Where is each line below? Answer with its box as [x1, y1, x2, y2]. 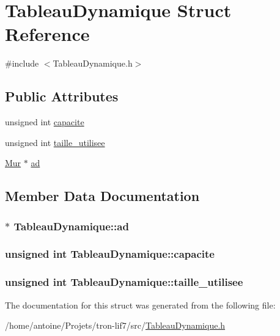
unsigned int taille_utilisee [5, 136, 105, 148]
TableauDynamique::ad [13, 218, 129, 233]
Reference [5, 21, 90, 46]
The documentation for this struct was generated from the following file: [5, 298, 276, 311]
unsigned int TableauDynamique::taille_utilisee [5, 274, 243, 290]
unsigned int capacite [5, 115, 84, 128]
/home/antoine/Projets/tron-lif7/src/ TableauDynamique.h [5, 319, 226, 332]
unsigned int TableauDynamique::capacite [5, 246, 215, 261]
